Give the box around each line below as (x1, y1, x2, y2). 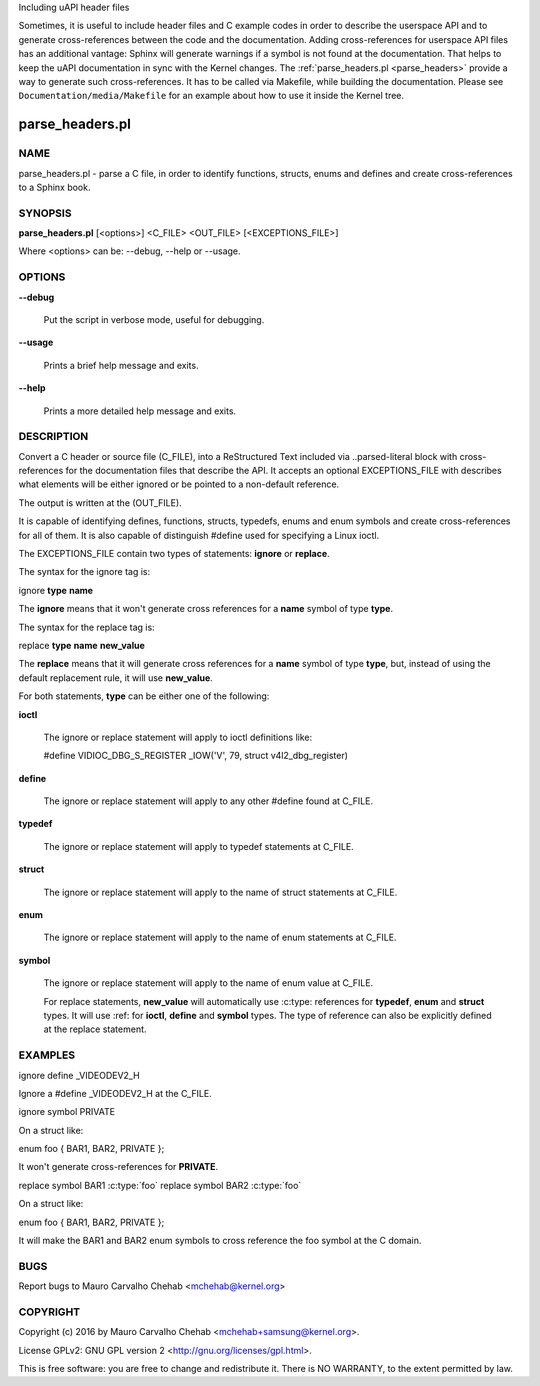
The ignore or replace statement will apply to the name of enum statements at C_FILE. (43, 931, 397, 944)
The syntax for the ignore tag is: (18, 566, 150, 578)
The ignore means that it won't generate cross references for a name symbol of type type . (18, 603, 394, 615)
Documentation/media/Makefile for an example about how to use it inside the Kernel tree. (18, 90, 405, 102)
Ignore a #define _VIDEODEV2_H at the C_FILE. (18, 1087, 212, 1099)
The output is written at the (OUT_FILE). (18, 496, 182, 509)
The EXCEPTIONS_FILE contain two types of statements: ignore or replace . (18, 548, 330, 559)
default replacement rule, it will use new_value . (18, 671, 214, 684)
